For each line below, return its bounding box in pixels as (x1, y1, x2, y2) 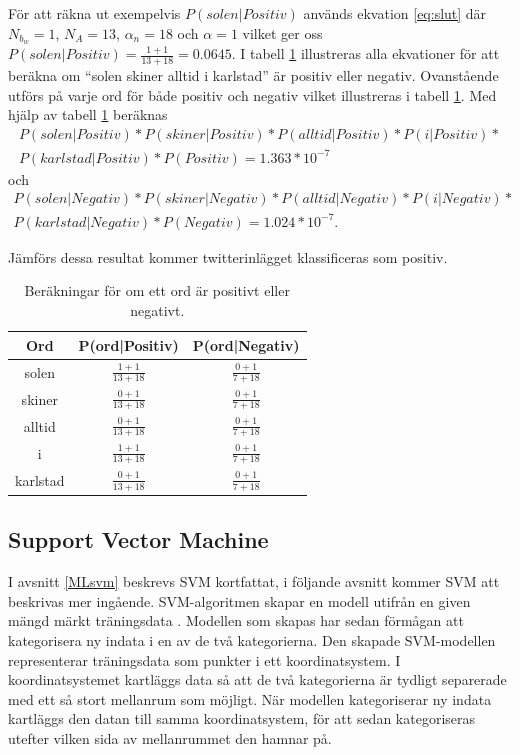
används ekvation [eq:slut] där (303, 3, 487, 23)
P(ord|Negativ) (192, 334, 300, 355)
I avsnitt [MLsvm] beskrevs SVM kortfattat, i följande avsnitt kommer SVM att (8, 571, 500, 592)
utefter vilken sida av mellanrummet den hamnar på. (8, 728, 332, 748)
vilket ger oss (242, 22, 323, 43)
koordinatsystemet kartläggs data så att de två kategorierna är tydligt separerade (8, 669, 507, 690)
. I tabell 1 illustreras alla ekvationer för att (231, 43, 500, 64)
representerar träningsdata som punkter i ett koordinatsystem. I (8, 649, 401, 670)
